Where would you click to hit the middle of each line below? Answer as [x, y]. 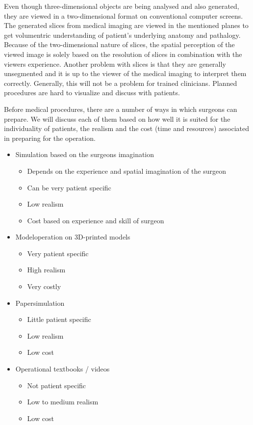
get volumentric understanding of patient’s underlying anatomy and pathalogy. [122, 35]
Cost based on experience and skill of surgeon [96, 220]
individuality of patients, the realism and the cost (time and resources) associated [126, 128]
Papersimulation [40, 303]
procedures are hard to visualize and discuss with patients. [92, 93]
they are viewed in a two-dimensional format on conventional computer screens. [124, 15]
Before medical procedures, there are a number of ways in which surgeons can [121, 109]
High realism [46, 270]
